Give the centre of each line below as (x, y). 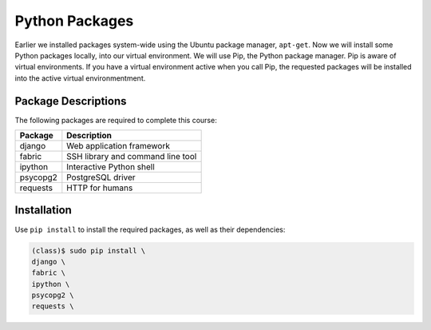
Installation (43, 211)
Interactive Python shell (111, 167)
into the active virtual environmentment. (80, 78)
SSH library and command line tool (132, 157)
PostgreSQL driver (101, 177)
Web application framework (119, 146)
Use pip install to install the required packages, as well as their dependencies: (150, 229)
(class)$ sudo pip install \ (89, 250)
